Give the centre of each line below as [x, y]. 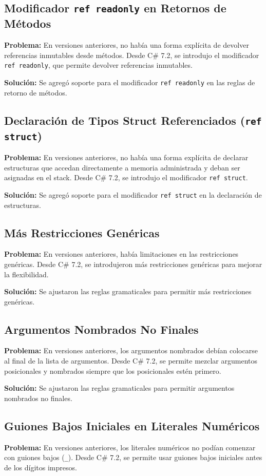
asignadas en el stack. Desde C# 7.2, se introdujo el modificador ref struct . [126, 177]
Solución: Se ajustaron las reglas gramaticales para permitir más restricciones [128, 291]
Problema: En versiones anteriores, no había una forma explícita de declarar [126, 157]
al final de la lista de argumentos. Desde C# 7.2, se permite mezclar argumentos [131, 361]
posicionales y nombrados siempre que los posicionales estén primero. [113, 370]
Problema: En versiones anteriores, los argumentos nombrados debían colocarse [131, 350]
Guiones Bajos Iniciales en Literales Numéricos [132, 425]
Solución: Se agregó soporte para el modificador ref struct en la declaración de [133, 194]
